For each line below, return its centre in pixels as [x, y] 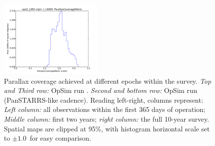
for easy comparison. [60, 138]
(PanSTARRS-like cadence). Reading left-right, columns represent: [104, 100]
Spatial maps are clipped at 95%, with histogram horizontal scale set [107, 128]
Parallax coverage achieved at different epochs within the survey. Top [107, 81]
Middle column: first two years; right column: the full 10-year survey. [107, 119]
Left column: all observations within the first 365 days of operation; [105, 109]
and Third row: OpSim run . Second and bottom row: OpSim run [101, 90]
